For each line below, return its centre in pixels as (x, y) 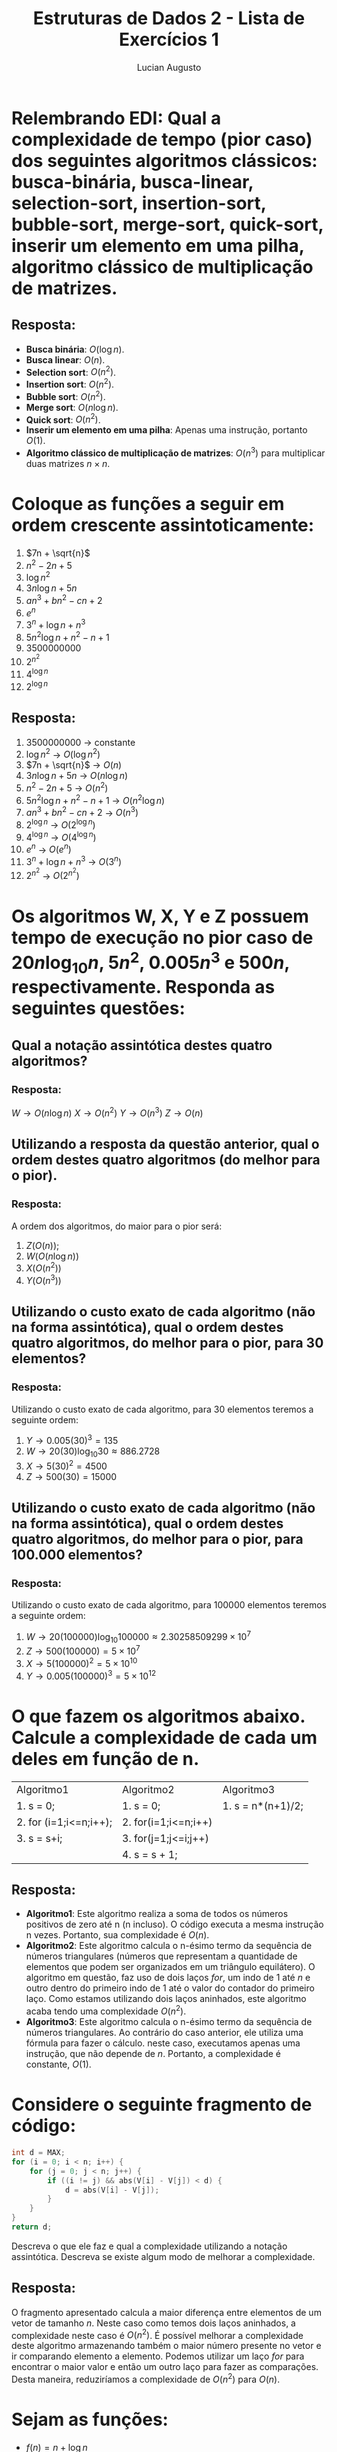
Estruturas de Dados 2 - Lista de (169, 18)
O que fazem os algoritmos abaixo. (158, 1716)
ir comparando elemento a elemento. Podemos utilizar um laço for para (158, 2356)
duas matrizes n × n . (68, 464)
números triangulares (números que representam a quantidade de (161, 1956)
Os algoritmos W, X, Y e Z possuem (160, 916)
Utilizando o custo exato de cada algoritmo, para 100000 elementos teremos (169, 1605)
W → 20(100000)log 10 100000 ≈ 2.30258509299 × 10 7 (138, 1637)
